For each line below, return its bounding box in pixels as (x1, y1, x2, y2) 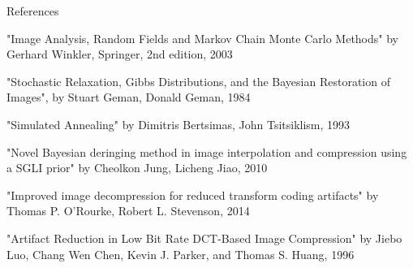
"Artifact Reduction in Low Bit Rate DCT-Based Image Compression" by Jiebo (6, 229, 402, 246)
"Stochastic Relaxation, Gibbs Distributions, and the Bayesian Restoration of (6, 72, 390, 89)
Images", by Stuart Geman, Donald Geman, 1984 (6, 89, 251, 106)
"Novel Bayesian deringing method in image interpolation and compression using (6, 143, 407, 160)
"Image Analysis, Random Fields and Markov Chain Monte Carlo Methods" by (6, 29, 398, 46)
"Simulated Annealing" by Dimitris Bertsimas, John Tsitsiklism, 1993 (6, 115, 351, 132)
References (6, 2, 59, 19)
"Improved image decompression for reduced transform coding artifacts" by (6, 186, 379, 203)
